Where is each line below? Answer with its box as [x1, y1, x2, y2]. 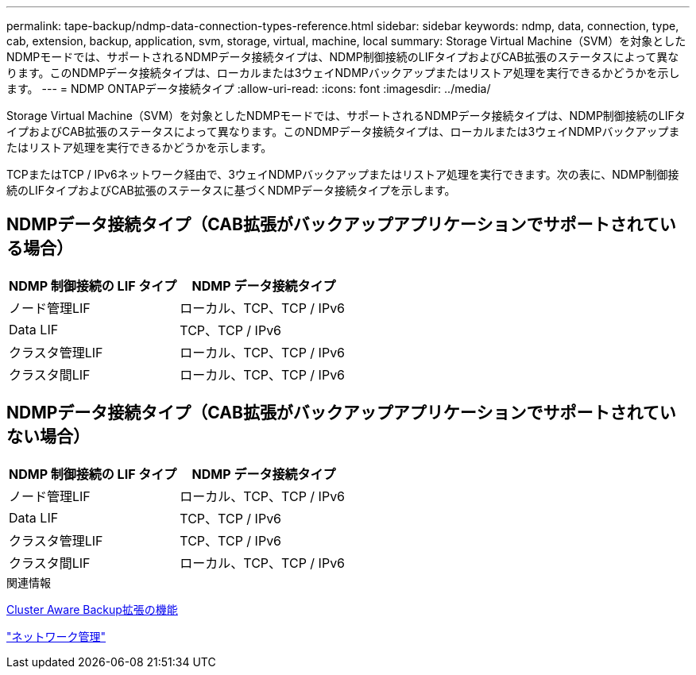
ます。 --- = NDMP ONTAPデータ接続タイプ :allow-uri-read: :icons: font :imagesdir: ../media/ [6, 82, 491, 95]
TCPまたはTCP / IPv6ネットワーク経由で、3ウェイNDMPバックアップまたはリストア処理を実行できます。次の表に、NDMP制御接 [6, 168, 679, 181]
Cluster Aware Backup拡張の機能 [6, 602, 178, 616]
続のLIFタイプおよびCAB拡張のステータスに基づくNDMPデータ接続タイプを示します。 [6, 183, 456, 197]
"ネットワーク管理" [6, 629, 106, 643]
